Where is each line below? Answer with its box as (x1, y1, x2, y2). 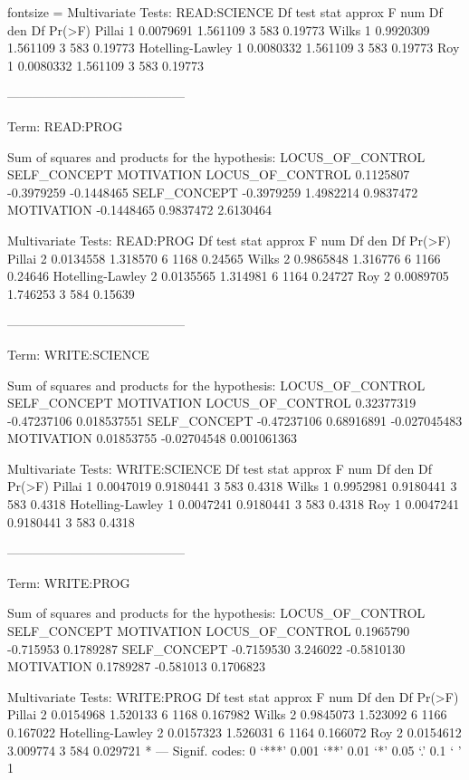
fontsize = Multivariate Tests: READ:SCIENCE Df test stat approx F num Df (7, 3, 443, 21)
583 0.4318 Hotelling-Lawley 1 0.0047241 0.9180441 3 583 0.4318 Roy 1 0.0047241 (7, 495, 460, 514)
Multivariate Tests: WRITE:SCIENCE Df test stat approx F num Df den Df (7, 458, 433, 477)
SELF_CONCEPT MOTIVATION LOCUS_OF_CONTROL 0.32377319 (7, 393, 416, 412)
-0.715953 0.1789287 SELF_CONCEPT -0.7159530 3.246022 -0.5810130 (7, 639, 406, 658)
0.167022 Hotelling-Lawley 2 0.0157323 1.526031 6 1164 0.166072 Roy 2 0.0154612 (7, 723, 462, 741)
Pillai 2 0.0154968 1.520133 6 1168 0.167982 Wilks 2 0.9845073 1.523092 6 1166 (7, 705, 447, 724)
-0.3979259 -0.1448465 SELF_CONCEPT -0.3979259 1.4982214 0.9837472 (7, 182, 418, 201)
